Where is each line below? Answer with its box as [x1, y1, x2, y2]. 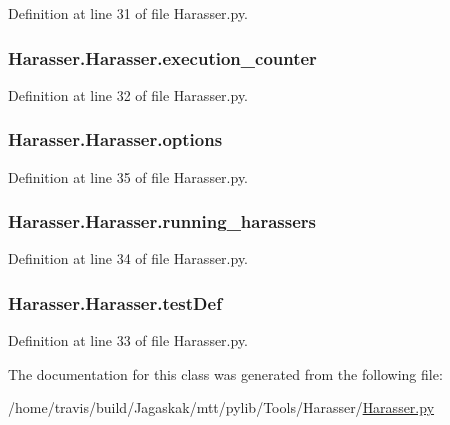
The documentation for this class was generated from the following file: [8, 363, 443, 384]
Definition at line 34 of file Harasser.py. [8, 248, 249, 269]
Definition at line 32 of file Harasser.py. [8, 84, 249, 105]
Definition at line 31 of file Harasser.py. [8, 3, 249, 23]
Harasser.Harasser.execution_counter [8, 45, 317, 70]
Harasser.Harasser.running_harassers [8, 209, 316, 234]
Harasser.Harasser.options [8, 127, 223, 152]
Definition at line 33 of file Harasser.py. [8, 330, 249, 351]
